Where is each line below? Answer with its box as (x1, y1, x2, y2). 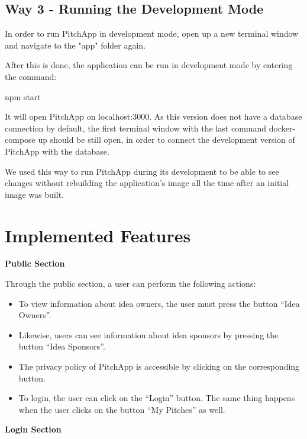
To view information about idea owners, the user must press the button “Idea (18, 297, 300, 309)
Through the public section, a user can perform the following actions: (5, 277, 256, 290)
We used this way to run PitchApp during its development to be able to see (5, 165, 279, 177)
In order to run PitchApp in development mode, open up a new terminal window (5, 27, 299, 40)
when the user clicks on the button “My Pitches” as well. (18, 403, 225, 415)
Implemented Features (5, 223, 191, 247)
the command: (5, 70, 57, 82)
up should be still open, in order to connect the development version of (38, 133, 295, 146)
